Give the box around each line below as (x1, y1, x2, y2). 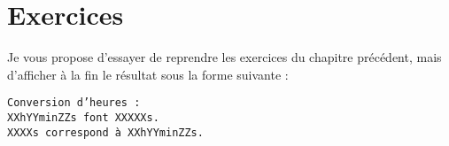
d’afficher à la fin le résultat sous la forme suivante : (7, 65, 289, 83)
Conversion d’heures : (7, 96, 141, 110)
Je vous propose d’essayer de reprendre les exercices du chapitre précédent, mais (7, 48, 442, 66)
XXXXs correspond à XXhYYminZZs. (7, 126, 204, 139)
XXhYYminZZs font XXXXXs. (7, 111, 159, 124)
